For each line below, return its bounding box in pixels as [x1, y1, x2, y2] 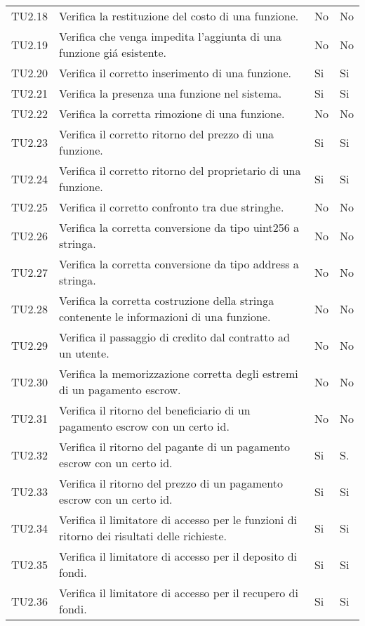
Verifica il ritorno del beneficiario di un [59, 402, 251, 418]
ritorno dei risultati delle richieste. [59, 528, 227, 544]
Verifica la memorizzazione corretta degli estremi [59, 365, 298, 382]
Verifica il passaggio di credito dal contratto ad [59, 329, 290, 345]
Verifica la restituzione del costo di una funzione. [59, 8, 299, 24]
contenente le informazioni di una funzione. [59, 308, 271, 325]
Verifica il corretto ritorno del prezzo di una [59, 126, 274, 142]
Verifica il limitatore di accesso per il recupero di [59, 585, 298, 601]
